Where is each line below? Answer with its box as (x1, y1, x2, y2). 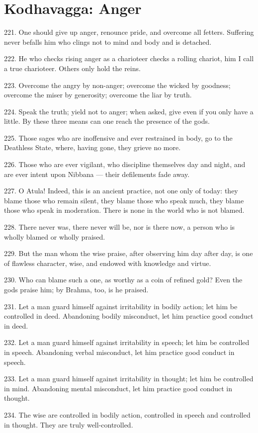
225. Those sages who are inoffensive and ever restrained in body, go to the (4, 132, 233, 143)
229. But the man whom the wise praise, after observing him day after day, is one (4, 248, 253, 259)
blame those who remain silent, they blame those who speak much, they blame (4, 195, 244, 205)
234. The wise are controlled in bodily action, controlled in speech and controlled (4, 409, 251, 420)
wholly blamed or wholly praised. (4, 231, 105, 242)
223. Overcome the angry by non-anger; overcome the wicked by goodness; (4, 80, 231, 90)
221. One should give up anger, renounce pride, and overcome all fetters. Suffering (4, 27, 254, 37)
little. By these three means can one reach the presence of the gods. (4, 116, 210, 126)
